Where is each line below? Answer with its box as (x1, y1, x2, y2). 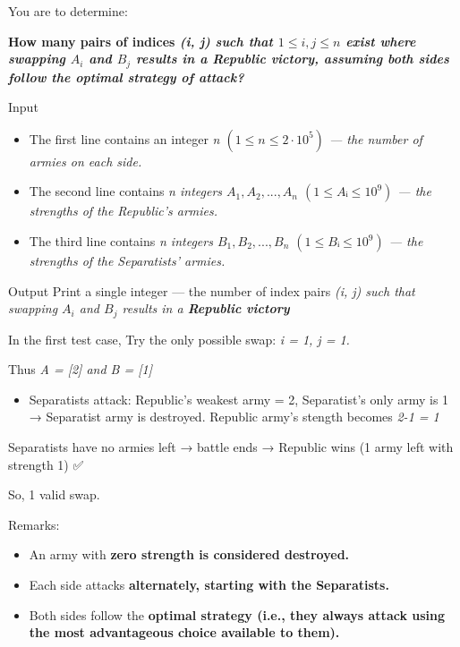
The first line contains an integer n (29, 129, 220, 148)
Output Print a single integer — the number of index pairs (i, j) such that (8, 281, 415, 300)
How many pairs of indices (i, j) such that (8, 31, 273, 50)
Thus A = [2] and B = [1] (8, 360, 152, 379)
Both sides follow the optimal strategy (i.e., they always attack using (29, 605, 446, 624)
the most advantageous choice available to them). (29, 623, 340, 642)
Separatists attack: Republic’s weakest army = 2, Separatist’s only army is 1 (29, 389, 449, 408)
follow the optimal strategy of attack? (8, 67, 244, 86)
